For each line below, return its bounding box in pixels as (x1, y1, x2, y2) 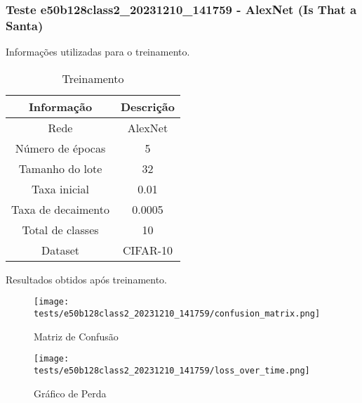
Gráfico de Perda (34, 385, 107, 400)
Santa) (6, 16, 43, 34)
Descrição (120, 98, 175, 115)
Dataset (41, 241, 80, 258)
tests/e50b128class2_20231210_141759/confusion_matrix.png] (34, 308, 321, 319)
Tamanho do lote (18, 160, 102, 177)
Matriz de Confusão (34, 328, 119, 343)
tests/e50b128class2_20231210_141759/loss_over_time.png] (34, 365, 310, 376)
